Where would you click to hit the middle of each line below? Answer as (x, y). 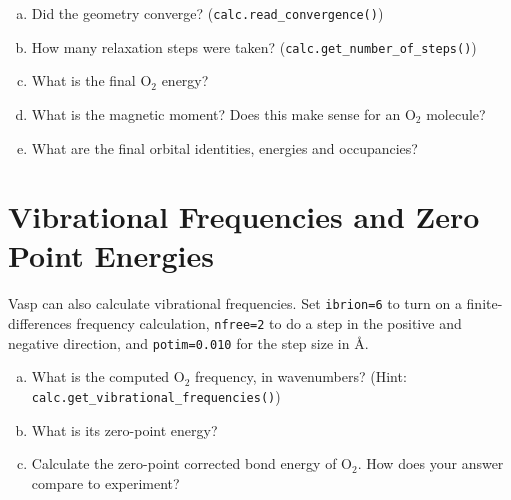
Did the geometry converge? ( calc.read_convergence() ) (207, 13)
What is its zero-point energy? (124, 429)
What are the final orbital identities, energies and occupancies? (224, 147)
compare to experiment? (105, 482)
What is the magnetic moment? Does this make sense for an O (223, 113)
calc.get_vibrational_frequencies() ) (156, 395)
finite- (484, 303)
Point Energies (111, 255)
